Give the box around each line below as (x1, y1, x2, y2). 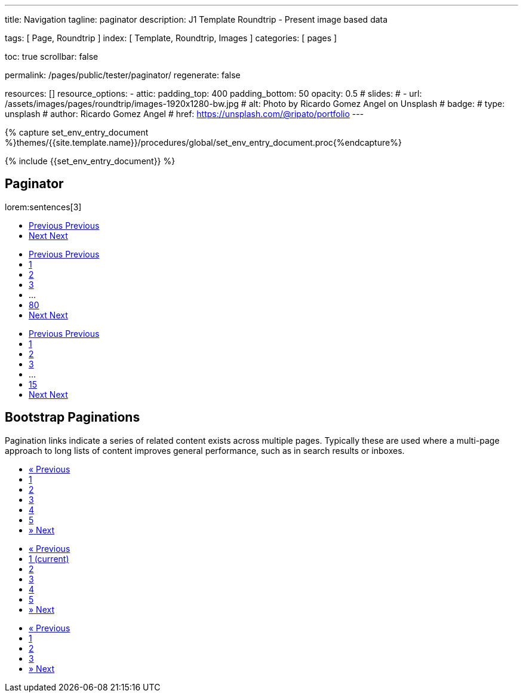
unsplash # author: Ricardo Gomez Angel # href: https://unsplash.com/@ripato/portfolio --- (5, 109, 364, 119)
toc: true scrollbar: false (5, 51, 99, 62)
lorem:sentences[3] (5, 201, 82, 212)
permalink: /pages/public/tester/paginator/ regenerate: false (5, 70, 241, 80)
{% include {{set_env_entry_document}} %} (5, 156, 176, 166)
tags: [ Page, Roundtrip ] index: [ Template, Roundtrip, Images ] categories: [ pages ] (5, 33, 337, 43)
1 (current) (29, 553, 69, 564)
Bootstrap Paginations (5, 410, 140, 425)
